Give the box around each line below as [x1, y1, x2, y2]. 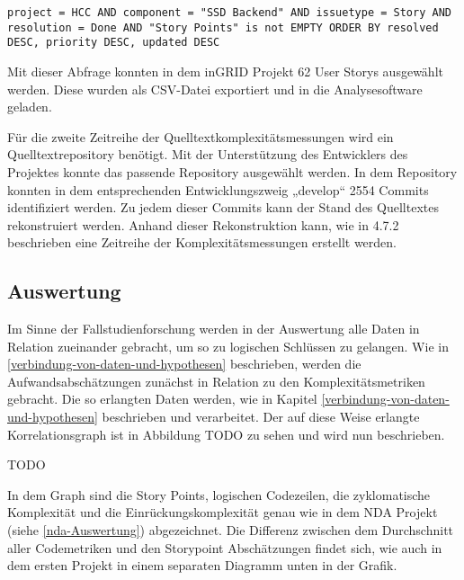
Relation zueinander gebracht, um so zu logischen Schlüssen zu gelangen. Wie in [7, 336, 449, 355]
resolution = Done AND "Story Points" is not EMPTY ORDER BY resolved [7, 21, 439, 34]
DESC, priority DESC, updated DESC [7, 36, 220, 49]
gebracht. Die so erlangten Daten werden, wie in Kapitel [7, 389, 317, 408]
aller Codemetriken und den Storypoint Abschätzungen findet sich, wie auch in [7, 538, 442, 557]
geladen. [7, 97, 52, 116]
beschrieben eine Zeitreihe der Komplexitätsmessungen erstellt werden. [7, 233, 397, 252]
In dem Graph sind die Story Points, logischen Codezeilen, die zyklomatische [7, 485, 431, 504]
